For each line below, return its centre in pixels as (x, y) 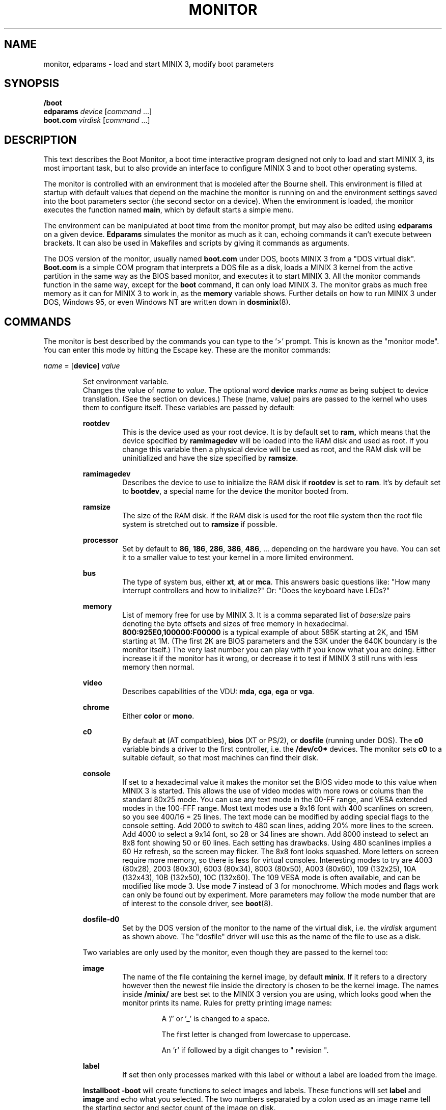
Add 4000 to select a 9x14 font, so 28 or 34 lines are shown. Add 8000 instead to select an (275, 834)
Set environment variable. (126, 382)
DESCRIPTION (40, 140)
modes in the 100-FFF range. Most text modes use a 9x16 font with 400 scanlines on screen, (278, 808)
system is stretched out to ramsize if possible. (200, 524)
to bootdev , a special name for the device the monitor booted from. (235, 491)
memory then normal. (158, 667)
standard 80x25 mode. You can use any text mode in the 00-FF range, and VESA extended (275, 800)
